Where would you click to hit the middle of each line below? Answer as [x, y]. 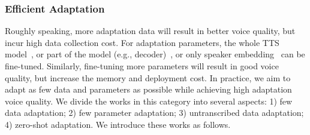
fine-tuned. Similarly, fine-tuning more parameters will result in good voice [142, 66]
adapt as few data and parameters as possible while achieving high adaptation [148, 89]
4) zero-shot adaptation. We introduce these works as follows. [118, 124]
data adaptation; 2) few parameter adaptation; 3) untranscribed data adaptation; [154, 113]
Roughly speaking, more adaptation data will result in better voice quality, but [150, 31]
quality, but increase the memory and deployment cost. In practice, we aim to [148, 77]
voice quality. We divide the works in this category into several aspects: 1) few [149, 101]
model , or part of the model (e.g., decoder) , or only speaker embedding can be [155, 54]
